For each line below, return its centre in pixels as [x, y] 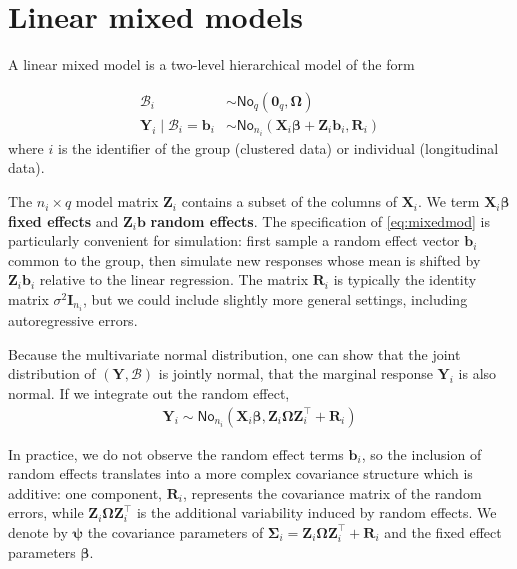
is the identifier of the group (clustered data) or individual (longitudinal [278, 147]
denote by [38, 531]
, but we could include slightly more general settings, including [275, 299]
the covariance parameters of [175, 531]
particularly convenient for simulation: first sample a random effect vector [234, 240]
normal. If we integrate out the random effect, [149, 392]
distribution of [52, 373]
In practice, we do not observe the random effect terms [176, 453]
